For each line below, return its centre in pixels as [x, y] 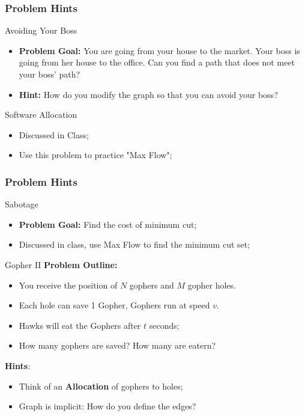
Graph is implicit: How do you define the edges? [107, 406]
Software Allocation [41, 115]
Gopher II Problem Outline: [61, 264]
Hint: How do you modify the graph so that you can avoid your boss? [148, 94]
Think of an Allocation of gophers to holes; [101, 386]
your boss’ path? [50, 74]
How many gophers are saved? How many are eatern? [117, 345]
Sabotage [22, 204]
